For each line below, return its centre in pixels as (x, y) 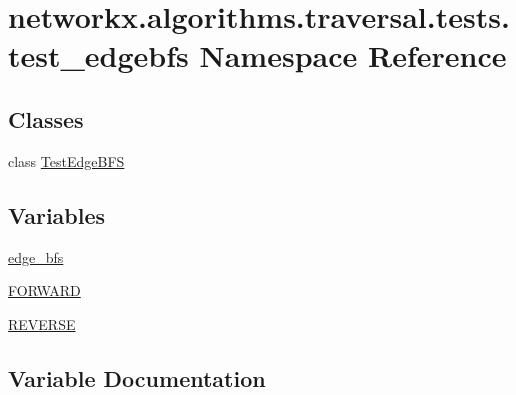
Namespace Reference (353, 55)
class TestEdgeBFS (66, 160)
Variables (57, 214)
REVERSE (42, 323)
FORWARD (44, 290)
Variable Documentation (137, 377)
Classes (46, 118)
